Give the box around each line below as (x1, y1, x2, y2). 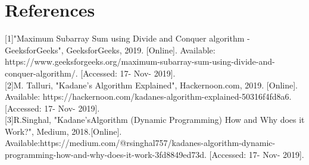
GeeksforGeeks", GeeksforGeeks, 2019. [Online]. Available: (5, 43, 216, 56)
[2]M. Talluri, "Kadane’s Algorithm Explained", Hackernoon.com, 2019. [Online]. (5, 78, 298, 91)
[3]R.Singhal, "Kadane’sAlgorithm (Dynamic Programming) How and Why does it (5, 113, 305, 126)
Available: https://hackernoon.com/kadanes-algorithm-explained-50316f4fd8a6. (5, 90, 292, 103)
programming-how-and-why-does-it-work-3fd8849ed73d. (5, 148, 207, 161)
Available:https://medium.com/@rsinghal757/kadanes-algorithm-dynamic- (5, 137, 276, 149)
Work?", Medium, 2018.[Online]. (5, 125, 122, 137)
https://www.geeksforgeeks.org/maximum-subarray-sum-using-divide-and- (5, 55, 275, 68)
